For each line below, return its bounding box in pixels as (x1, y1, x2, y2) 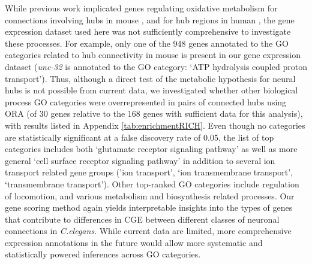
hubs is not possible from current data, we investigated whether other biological (5, 84, 298, 96)
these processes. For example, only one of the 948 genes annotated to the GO (5, 37, 289, 49)
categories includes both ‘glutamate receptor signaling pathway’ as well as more (5, 142, 298, 155)
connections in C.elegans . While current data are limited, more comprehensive (5, 224, 292, 237)
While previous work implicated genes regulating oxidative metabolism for (5, 2, 278, 14)
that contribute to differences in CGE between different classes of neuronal (5, 213, 280, 225)
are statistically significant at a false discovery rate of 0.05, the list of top (5, 131, 274, 143)
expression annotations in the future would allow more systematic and (5, 236, 263, 248)
